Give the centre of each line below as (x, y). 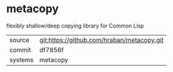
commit (20, 49)
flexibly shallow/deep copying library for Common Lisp (75, 26)
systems (21, 60)
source (19, 40)
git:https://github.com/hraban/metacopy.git (101, 40)
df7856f (52, 49)
